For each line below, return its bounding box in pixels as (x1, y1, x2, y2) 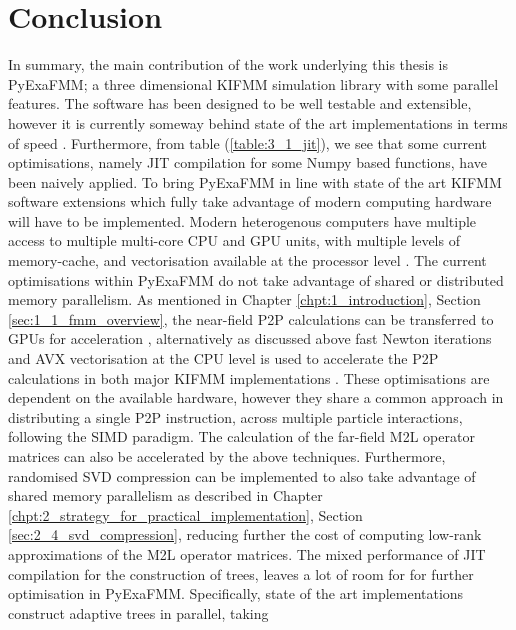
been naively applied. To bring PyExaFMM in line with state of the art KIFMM (8, 171, 502, 192)
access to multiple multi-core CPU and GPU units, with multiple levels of (8, 230, 460, 251)
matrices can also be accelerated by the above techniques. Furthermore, (8, 446, 446, 466)
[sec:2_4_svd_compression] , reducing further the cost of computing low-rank (8, 524, 482, 545)
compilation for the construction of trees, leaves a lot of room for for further (8, 563, 474, 584)
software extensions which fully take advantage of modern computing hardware (8, 191, 492, 212)
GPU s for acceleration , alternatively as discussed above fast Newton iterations (8, 328, 492, 349)
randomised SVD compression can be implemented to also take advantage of (8, 465, 476, 486)
